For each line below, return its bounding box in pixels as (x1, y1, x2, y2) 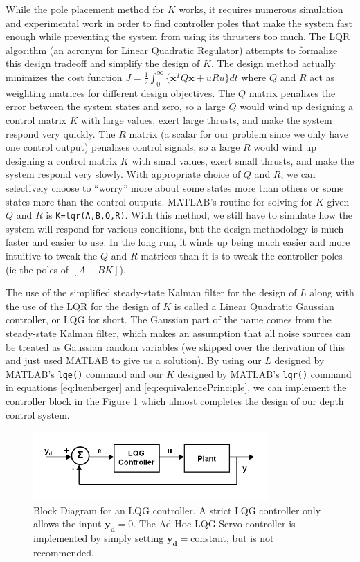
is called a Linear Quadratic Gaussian (174, 298, 334, 313)
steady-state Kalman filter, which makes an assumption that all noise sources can (6, 325, 351, 340)
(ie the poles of (6, 262, 69, 276)
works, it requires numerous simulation (179, 2, 343, 16)
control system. (6, 407, 70, 421)
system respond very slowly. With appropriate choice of (6, 167, 241, 181)
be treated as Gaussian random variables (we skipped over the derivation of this (6, 339, 345, 354)
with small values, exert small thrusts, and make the (132, 153, 354, 167)
